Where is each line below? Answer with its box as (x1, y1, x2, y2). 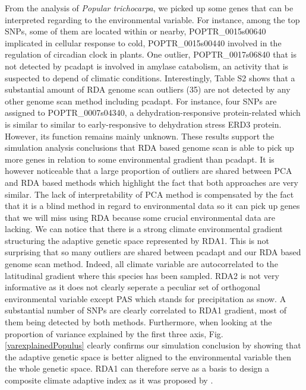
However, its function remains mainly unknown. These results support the (5, 129, 275, 142)
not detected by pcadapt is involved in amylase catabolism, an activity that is (5, 59, 289, 72)
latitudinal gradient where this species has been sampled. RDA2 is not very (5, 269, 279, 281)
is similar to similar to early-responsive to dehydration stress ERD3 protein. (5, 118, 282, 130)
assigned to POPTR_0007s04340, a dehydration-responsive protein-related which (5, 106, 301, 119)
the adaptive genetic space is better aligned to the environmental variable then (5, 350, 292, 363)
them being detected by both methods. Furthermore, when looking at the (5, 316, 272, 328)
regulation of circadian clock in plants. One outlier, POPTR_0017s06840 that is (5, 48, 296, 61)
